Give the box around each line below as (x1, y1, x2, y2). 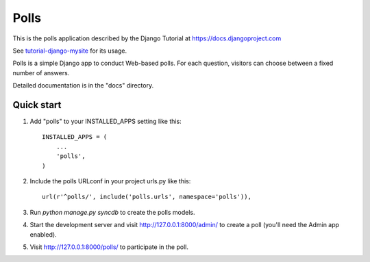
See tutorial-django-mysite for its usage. (12, 47, 127, 55)
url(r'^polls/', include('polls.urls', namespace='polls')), (42, 193, 251, 201)
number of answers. (12, 68, 70, 77)
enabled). (29, 230, 58, 239)
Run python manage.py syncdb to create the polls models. (29, 208, 195, 216)
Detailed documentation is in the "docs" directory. (12, 81, 154, 90)
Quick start (12, 99, 62, 111)
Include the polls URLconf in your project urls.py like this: (29, 176, 191, 185)
